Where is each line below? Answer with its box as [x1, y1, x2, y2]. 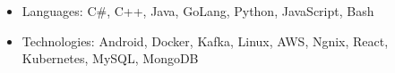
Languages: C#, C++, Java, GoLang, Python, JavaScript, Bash [21, 2, 374, 20]
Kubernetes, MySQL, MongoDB [21, 49, 199, 68]
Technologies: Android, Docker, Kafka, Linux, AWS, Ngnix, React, [21, 31, 389, 50]
